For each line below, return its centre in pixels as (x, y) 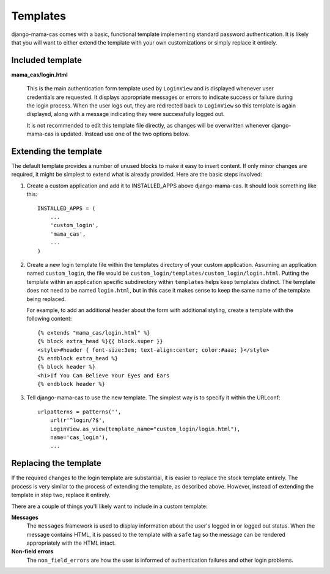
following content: (49, 319)
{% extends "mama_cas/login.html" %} (94, 332)
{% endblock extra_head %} (78, 358)
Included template (47, 60)
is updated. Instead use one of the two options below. (123, 134)
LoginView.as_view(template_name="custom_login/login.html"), (145, 429)
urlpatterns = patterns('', (79, 412)
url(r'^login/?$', (78, 420)
